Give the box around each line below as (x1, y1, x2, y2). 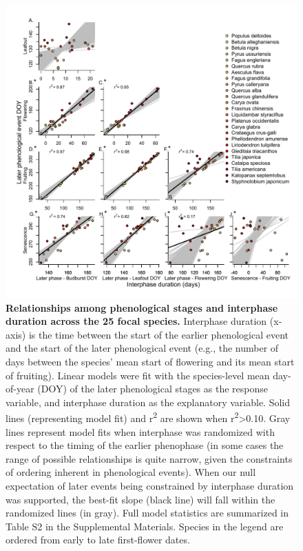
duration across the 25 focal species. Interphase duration (6, 314, 267, 328)
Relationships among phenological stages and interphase (6, 300, 278, 314)
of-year (6, 381, 34, 396)
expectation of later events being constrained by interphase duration (6, 478, 294, 492)
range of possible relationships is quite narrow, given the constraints (6, 451, 293, 465)
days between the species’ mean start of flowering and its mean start (6, 354, 295, 368)
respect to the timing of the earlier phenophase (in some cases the (6, 438, 284, 452)
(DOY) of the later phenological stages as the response (37, 381, 268, 396)
